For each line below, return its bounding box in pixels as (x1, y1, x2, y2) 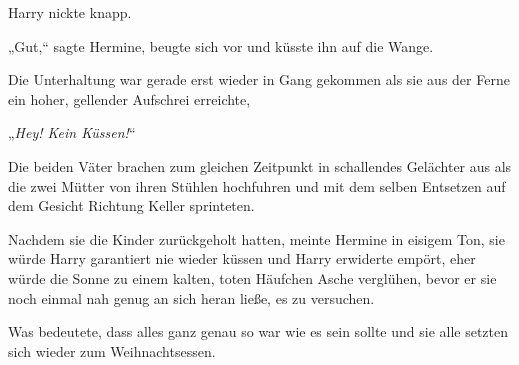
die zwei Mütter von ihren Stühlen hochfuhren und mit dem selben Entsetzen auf (8, 175, 506, 196)
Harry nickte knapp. (8, 2, 132, 22)
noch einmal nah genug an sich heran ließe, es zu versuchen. (8, 287, 375, 308)
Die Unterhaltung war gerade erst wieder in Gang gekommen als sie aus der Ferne (8, 69, 510, 90)
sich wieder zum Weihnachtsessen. (8, 340, 216, 361)
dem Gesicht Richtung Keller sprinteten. (8, 195, 255, 216)
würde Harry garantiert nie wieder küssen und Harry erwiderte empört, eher (8, 248, 476, 269)
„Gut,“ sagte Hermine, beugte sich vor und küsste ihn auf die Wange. (8, 35, 434, 56)
